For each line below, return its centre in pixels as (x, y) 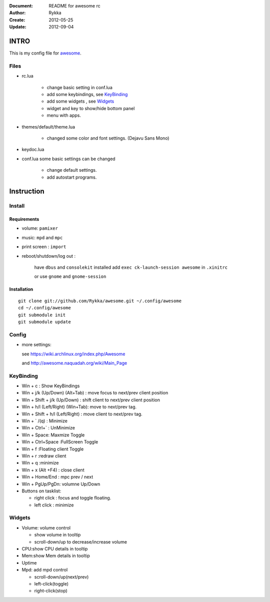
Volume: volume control (46, 527)
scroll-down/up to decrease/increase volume (81, 542)
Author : (17, 13)
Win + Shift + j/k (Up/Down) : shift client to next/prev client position (91, 400)
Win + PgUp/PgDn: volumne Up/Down (61, 484)
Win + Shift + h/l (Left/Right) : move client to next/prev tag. (82, 414)
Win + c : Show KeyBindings (51, 386)
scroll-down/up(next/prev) (61, 577)
